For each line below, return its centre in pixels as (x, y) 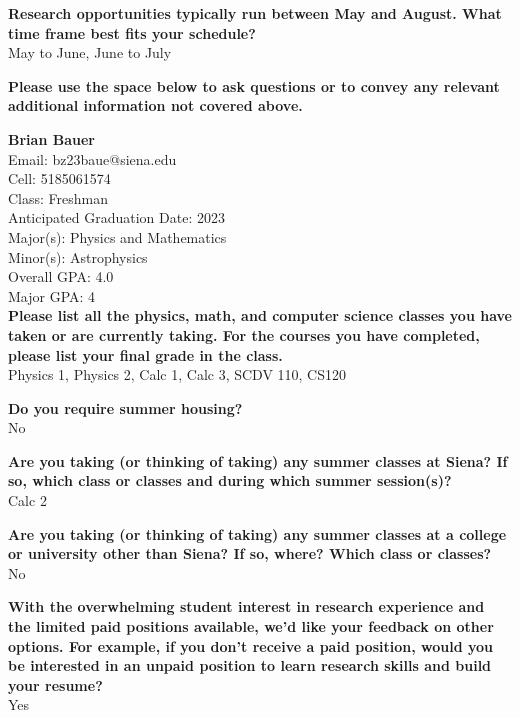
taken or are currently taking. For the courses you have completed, (244, 334)
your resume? (55, 684)
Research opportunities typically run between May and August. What (255, 13)
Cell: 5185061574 (59, 178)
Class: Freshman (58, 197)
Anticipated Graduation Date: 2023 (116, 217)
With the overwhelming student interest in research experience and (246, 606)
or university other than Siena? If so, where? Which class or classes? (250, 553)
